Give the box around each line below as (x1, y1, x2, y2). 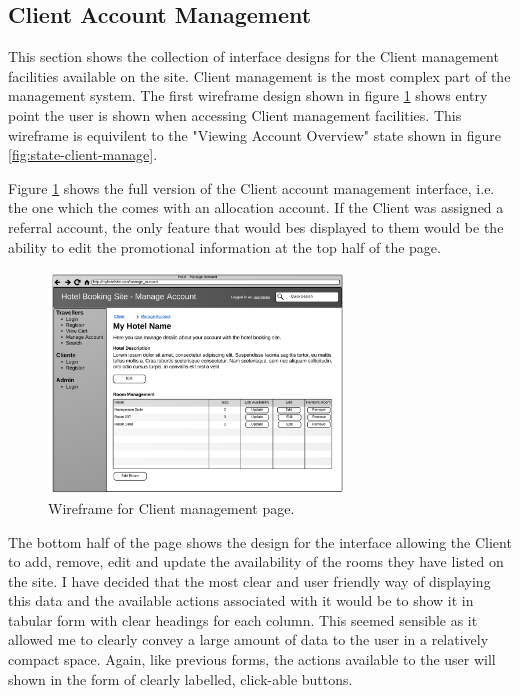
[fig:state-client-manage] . (8, 144, 158, 165)
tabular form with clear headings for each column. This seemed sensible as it (8, 609, 478, 630)
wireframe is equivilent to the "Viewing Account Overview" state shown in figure (8, 124, 502, 145)
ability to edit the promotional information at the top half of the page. (8, 236, 441, 257)
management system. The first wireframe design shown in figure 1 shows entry (8, 85, 488, 106)
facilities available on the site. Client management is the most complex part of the (8, 65, 511, 86)
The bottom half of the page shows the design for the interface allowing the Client (8, 531, 512, 552)
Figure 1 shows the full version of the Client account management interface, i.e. (8, 177, 495, 198)
